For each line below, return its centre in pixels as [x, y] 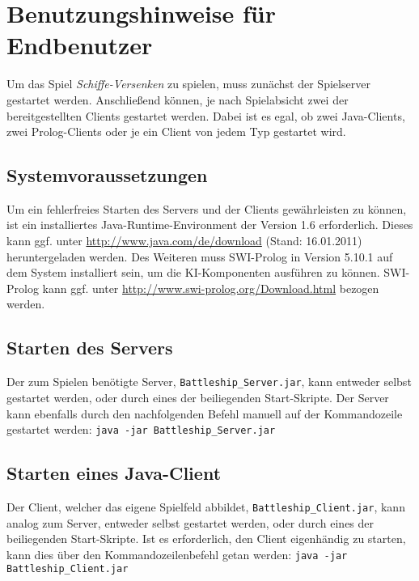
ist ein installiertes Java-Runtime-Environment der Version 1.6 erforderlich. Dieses [210, 225]
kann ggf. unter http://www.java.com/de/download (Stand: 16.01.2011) [184, 241]
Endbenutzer [80, 45]
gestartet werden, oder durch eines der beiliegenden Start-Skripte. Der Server [198, 397]
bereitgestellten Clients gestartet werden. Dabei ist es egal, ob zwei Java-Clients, [206, 115]
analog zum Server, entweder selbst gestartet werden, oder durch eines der [190, 522]
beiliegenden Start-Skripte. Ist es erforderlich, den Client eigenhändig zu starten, [206, 539]
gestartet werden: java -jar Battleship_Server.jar [141, 429]
